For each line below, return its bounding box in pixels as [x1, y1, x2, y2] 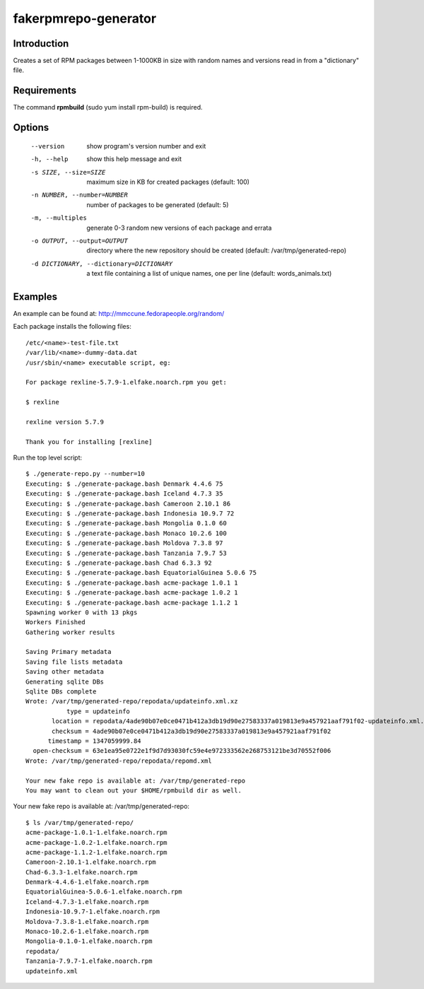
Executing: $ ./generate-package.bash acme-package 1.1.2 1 [25, 598, 238, 607]
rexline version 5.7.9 [25, 418, 105, 426]
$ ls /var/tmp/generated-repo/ [25, 819, 134, 826]
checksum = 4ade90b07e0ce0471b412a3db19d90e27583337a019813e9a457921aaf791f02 [52, 727, 331, 735]
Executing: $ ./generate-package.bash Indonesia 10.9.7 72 [25, 510, 235, 517]
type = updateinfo [66, 707, 131, 715]
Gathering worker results [25, 628, 116, 636]
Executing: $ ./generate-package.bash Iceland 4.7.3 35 [25, 490, 223, 498]
